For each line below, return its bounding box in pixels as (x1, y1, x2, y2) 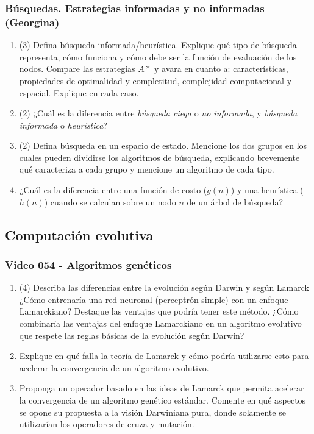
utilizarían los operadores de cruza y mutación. (19, 418, 194, 430)
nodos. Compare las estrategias (19, 62, 135, 75)
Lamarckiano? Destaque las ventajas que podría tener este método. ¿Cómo (19, 305, 299, 318)
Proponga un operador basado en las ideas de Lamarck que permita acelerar (19, 382, 304, 394)
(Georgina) (5, 14, 60, 29)
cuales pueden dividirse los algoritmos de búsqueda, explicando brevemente (19, 151, 300, 163)
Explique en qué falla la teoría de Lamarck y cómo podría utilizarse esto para (19, 349, 309, 362)
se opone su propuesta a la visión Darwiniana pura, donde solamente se (19, 405, 286, 418)
